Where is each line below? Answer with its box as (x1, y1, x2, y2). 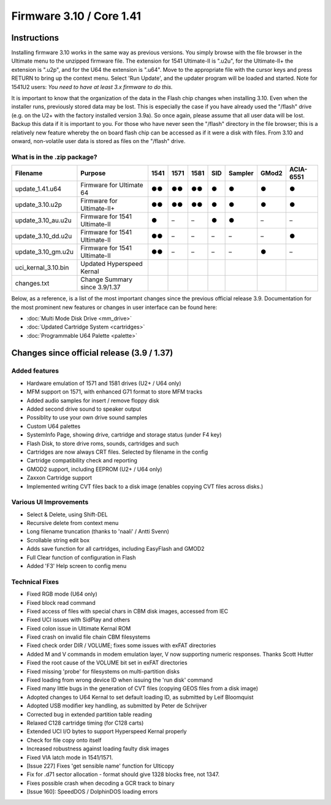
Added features (11, 367, 59, 375)
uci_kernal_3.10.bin (15, 263, 69, 272)
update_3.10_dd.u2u (15, 232, 72, 241)
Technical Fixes (11, 577, 59, 586)
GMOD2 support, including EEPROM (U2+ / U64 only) (26, 465, 162, 473)
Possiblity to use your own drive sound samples (26, 414, 148, 421)
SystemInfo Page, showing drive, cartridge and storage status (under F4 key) (26, 431, 222, 438)
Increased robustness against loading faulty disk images (26, 745, 170, 752)
